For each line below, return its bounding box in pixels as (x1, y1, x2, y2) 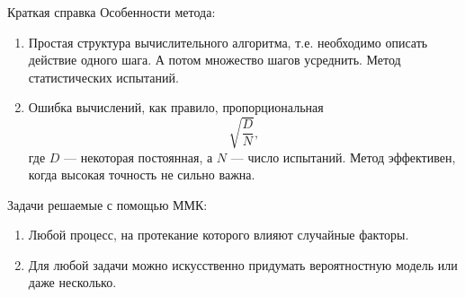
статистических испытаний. (28, 67, 179, 86)
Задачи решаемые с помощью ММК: (7, 195, 208, 214)
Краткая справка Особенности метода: (7, 3, 216, 21)
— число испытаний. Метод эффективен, (230, 147, 456, 166)
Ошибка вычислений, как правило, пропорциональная (28, 98, 324, 117)
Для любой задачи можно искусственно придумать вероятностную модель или (28, 255, 458, 274)
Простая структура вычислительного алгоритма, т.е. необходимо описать (28, 32, 428, 51)
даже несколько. (28, 273, 117, 292)
